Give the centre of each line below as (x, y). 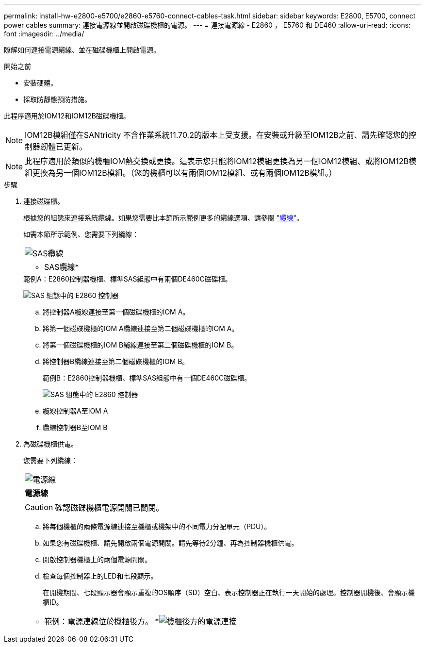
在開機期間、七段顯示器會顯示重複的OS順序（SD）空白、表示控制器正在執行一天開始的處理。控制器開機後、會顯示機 (229, 592)
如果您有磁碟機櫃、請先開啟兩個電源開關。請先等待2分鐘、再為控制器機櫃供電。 (171, 543)
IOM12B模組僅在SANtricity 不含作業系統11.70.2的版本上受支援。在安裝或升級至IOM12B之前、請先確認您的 (217, 135)
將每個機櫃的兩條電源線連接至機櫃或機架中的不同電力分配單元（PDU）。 (157, 526)
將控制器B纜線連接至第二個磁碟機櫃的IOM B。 (116, 361)
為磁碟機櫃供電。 (50, 444)
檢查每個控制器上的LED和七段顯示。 (100, 576)
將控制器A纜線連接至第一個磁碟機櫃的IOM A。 (116, 312)
